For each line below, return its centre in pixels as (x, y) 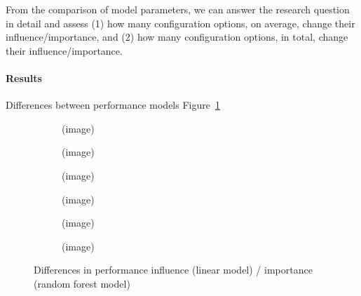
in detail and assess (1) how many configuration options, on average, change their (180, 23)
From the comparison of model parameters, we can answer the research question (178, 9)
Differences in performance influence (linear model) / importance (173, 270)
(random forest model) (82, 283)
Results (24, 78)
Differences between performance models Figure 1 (113, 105)
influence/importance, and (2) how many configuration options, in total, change (177, 37)
